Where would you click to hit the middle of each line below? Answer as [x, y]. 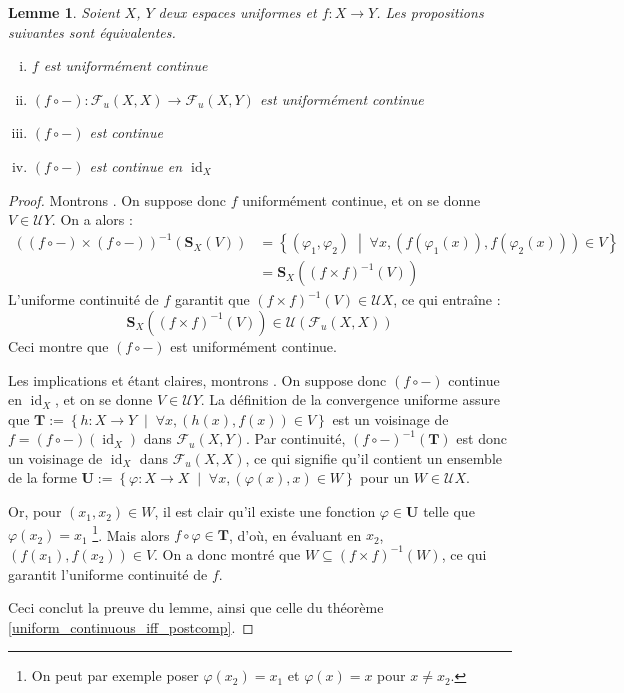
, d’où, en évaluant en [295, 534]
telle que [449, 511]
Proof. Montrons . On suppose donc [117, 199]
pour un [385, 477]
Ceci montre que [58, 345]
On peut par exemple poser [115, 675]
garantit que [212, 299]
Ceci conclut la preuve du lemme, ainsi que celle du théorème [196, 607]
